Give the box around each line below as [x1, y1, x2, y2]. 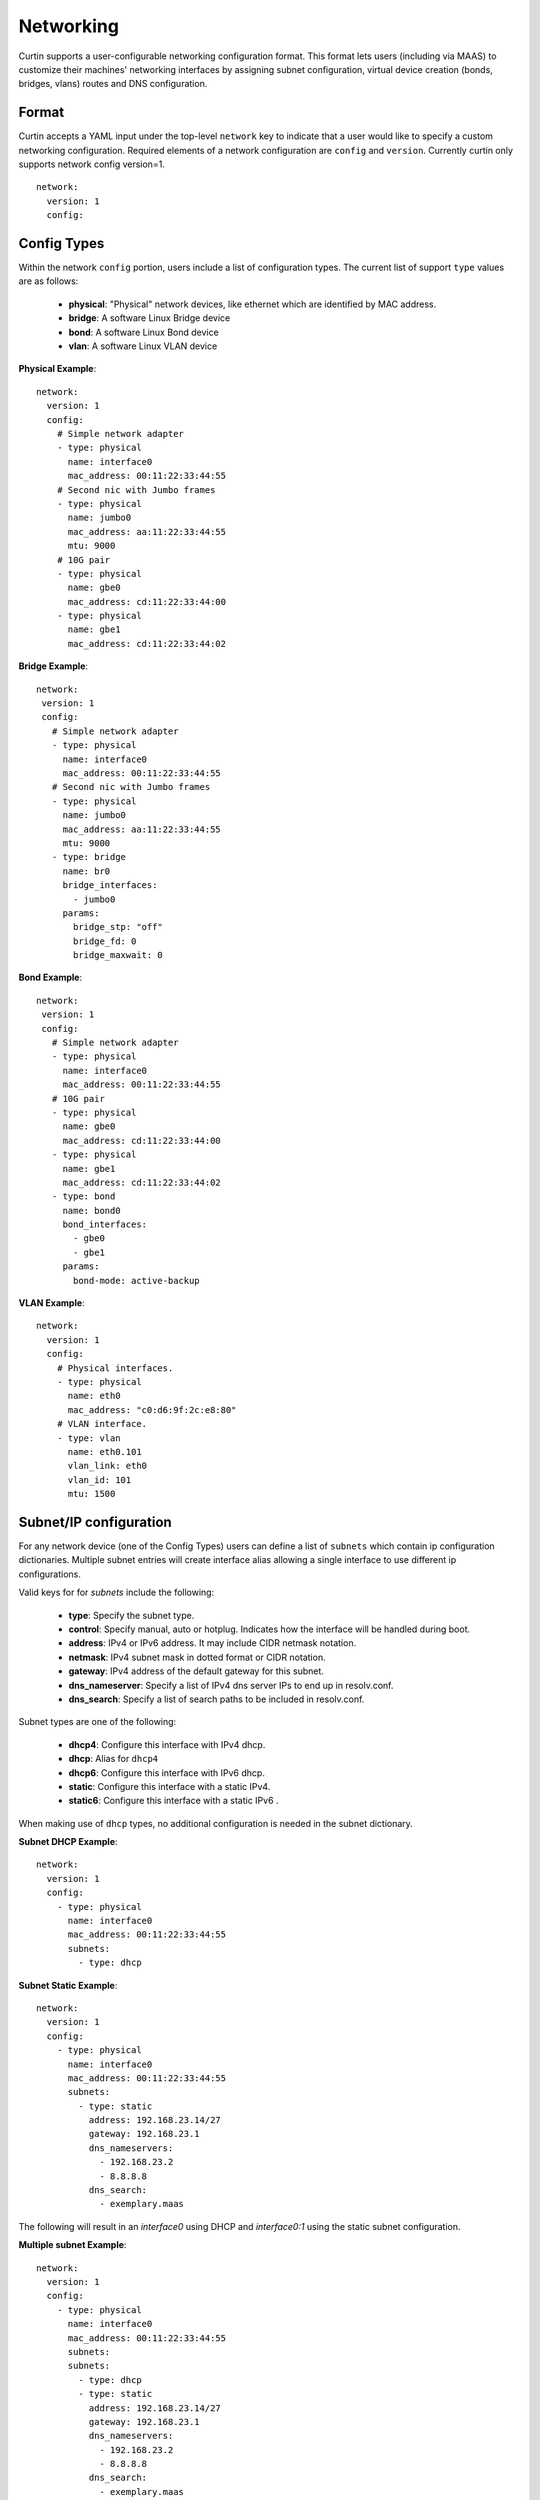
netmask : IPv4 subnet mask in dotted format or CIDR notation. [68, 1651, 326, 1663]
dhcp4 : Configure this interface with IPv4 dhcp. [68, 1738, 266, 1750]
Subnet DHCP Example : [18, 1836, 119, 1848]
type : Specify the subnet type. [68, 1609, 195, 1621]
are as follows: [18, 275, 79, 287]
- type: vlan [56, 1432, 121, 1444]
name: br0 [62, 865, 111, 877]
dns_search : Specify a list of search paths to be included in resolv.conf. [68, 1693, 365, 1705]
